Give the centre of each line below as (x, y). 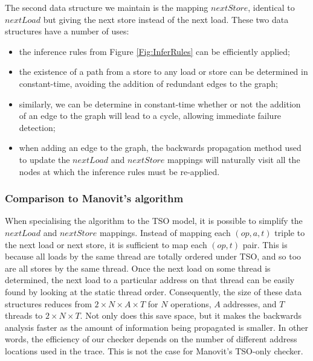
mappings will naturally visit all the (234, 159)
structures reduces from (48, 303)
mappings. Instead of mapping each (165, 232)
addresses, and (250, 303)
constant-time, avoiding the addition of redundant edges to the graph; (148, 83)
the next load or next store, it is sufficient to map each (106, 244)
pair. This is (265, 244)
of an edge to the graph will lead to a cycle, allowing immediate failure (150, 116)
